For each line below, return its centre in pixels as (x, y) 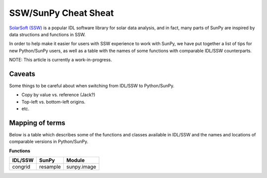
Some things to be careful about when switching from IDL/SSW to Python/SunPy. (92, 86)
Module (76, 160)
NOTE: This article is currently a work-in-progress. (61, 60)
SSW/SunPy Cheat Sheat (62, 13)
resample (50, 167)
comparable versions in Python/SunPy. (49, 142)
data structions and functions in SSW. (47, 34)
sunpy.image (81, 167)
